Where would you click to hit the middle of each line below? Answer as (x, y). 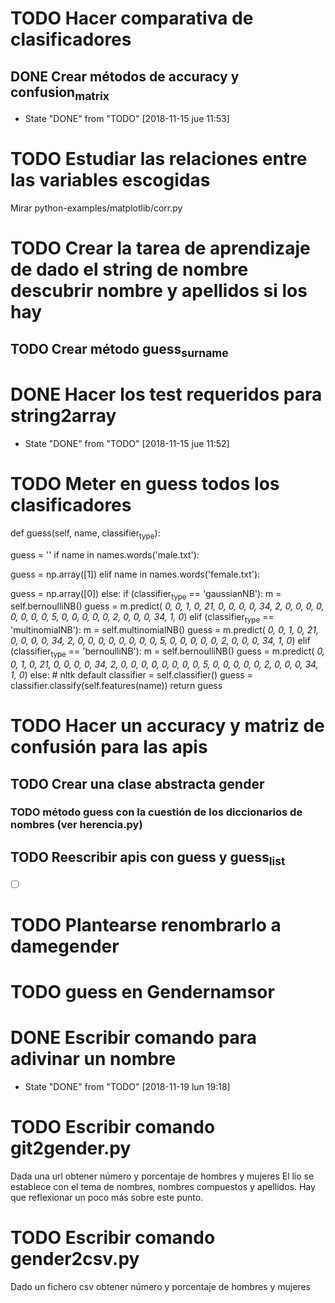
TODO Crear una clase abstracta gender (137, 783)
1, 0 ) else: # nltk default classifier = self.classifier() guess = (131, 674)
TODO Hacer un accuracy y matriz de (167, 726)
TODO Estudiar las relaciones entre (159, 159)
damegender (65, 946)
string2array (63, 416)
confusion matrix (60, 93)
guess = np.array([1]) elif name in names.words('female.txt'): (135, 574)
